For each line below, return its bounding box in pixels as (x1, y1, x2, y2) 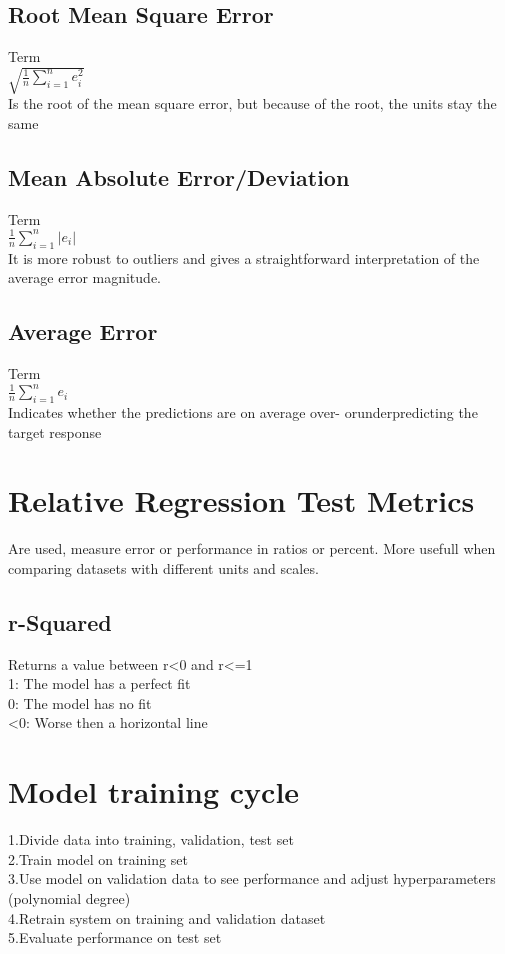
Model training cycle (8, 771, 300, 812)
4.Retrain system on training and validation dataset (8, 907, 326, 928)
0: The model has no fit (8, 692, 152, 713)
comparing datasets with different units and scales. (8, 557, 319, 578)
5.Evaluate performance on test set (8, 927, 222, 948)
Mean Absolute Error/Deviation (8, 161, 350, 192)
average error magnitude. (8, 267, 161, 288)
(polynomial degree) (8, 887, 131, 908)
